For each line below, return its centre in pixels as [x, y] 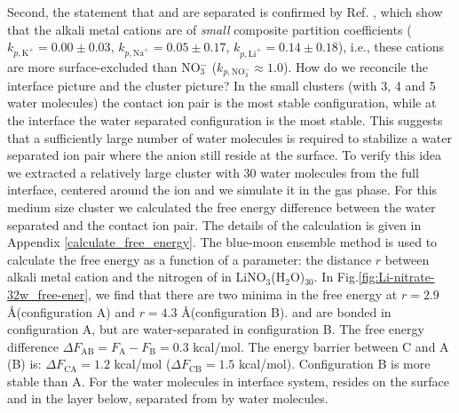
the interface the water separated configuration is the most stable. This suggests [225, 119]
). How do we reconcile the [355, 66]
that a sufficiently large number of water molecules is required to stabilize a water [229, 137]
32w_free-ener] [48, 294]
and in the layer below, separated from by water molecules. [168, 398]
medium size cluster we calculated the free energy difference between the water [222, 206]
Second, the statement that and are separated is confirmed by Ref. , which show [225, 12]
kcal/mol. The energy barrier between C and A [321, 346]
